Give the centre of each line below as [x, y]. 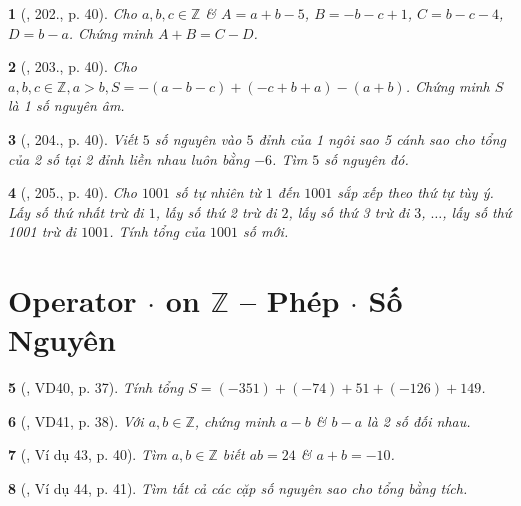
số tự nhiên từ [217, 192]
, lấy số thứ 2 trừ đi [216, 211]
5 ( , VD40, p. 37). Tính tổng [96, 387]
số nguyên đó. [366, 158]
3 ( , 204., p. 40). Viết [73, 138]
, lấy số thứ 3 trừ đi [349, 211]
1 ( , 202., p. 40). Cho [72, 13]
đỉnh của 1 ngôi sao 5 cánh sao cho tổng [382, 138]
